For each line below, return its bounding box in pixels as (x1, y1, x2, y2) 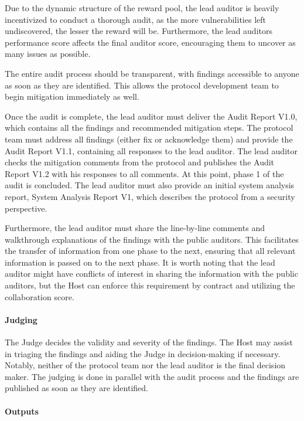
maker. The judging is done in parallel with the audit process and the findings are (5, 370, 299, 382)
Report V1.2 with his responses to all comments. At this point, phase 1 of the (5, 167, 284, 179)
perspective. (5, 202, 47, 214)
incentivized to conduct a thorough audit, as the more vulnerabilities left (5, 13, 266, 25)
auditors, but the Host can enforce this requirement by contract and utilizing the (5, 279, 295, 291)
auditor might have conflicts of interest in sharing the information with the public (5, 267, 298, 280)
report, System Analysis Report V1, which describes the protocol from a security (5, 190, 295, 202)
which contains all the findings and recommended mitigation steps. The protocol (5, 121, 293, 134)
